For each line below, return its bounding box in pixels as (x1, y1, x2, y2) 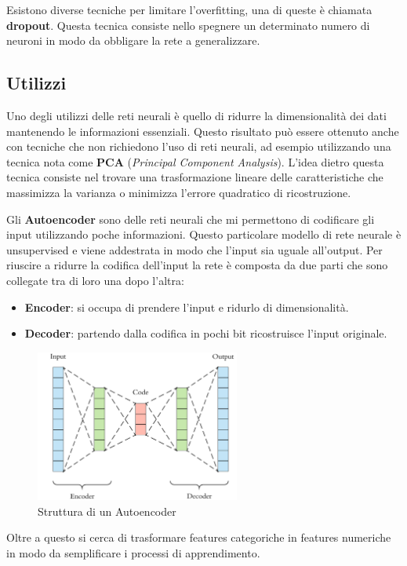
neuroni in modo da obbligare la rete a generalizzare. (6, 32, 260, 49)
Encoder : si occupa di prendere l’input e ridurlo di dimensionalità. (24, 298, 349, 315)
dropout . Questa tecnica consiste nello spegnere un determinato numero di (6, 16, 370, 33)
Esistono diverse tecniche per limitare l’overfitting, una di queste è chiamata (6, 2, 372, 17)
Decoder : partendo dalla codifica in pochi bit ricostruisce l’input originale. (24, 325, 387, 341)
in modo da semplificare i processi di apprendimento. (6, 545, 260, 561)
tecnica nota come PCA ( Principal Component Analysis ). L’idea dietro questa (6, 153, 384, 170)
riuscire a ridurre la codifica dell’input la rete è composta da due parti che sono (6, 257, 388, 273)
